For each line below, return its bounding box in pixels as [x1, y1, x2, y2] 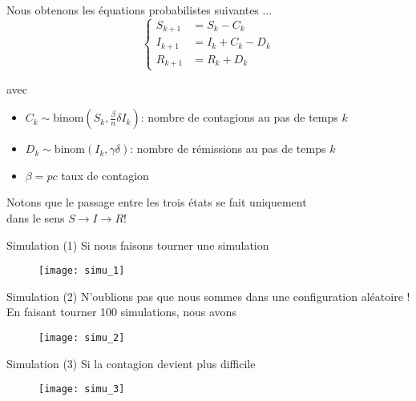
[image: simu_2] [38, 331, 125, 343]
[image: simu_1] [38, 265, 125, 277]
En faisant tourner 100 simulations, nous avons [6, 303, 236, 320]
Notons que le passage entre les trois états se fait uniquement [6, 194, 307, 211]
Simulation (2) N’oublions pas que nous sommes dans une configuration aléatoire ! [6, 287, 410, 304]
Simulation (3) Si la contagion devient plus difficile [6, 355, 256, 371]
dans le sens [6, 209, 65, 226]
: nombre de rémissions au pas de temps [130, 140, 326, 157]
